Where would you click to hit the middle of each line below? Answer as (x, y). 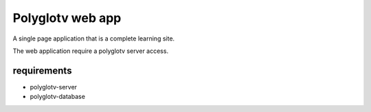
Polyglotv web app (67, 18)
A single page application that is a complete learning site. (94, 38)
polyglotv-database (58, 97)
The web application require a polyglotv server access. (90, 51)
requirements (42, 70)
